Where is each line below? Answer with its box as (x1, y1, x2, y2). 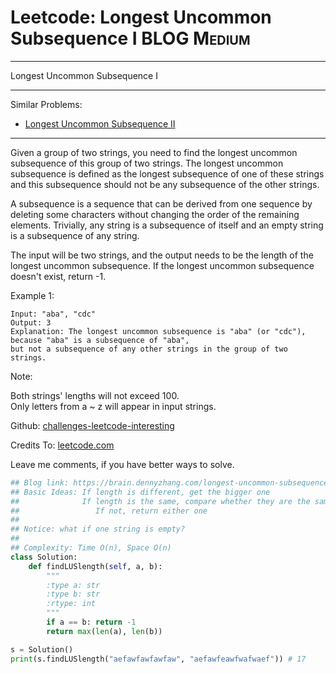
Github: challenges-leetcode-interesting (10, 419, 175, 431)
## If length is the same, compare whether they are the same (10, 496, 333, 506)
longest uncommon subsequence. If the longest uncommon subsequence (10, 259, 315, 271)
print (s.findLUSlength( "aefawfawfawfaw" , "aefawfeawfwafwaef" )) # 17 (10, 654, 307, 664)
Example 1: (10, 289, 55, 301)
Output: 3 (10, 317, 52, 328)
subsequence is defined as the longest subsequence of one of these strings (10, 167, 325, 180)
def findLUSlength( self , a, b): (28, 561, 163, 571)
